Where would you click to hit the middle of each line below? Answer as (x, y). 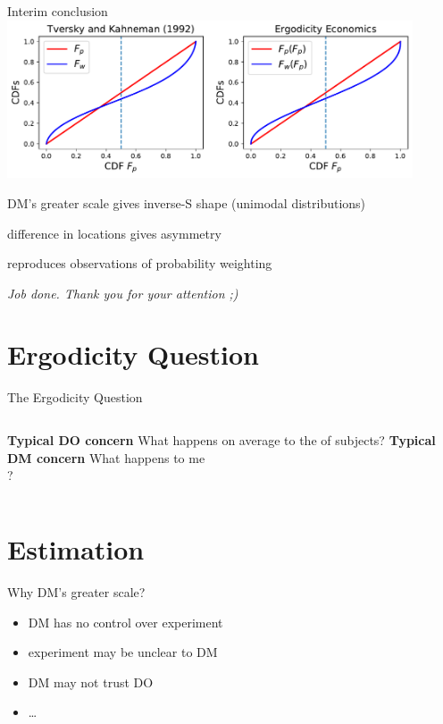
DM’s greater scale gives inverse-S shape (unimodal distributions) (187, 202)
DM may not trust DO (91, 682)
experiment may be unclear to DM (123, 652)
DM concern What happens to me (106, 457)
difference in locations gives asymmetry (114, 233)
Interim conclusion (58, 11)
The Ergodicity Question (75, 397)
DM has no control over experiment (125, 622)
